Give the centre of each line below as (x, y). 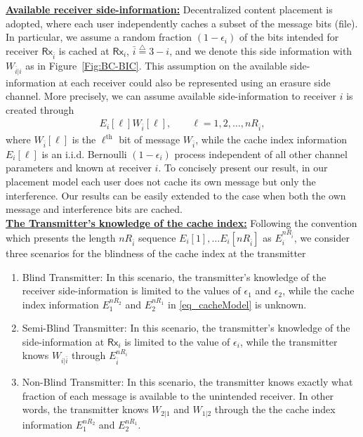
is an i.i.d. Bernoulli (84, 154)
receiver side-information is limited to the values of (131, 291)
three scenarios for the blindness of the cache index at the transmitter (156, 253)
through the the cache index (275, 409)
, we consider (322, 237)
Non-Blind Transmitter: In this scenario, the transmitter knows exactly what (187, 382)
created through (40, 109)
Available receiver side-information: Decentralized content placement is (169, 9)
